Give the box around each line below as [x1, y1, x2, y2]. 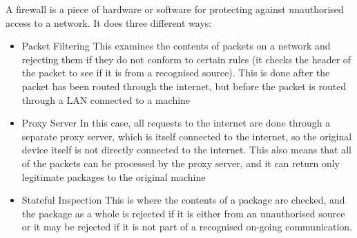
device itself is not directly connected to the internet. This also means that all [21, 142, 351, 157]
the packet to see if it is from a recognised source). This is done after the [21, 65, 330, 80]
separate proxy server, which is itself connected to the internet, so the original [21, 129, 352, 143]
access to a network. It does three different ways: [6, 15, 212, 30]
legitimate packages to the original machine [21, 169, 206, 184]
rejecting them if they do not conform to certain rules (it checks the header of [21, 52, 351, 66]
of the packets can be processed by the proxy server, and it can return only [21, 155, 340, 170]
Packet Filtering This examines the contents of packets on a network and [21, 39, 331, 53]
